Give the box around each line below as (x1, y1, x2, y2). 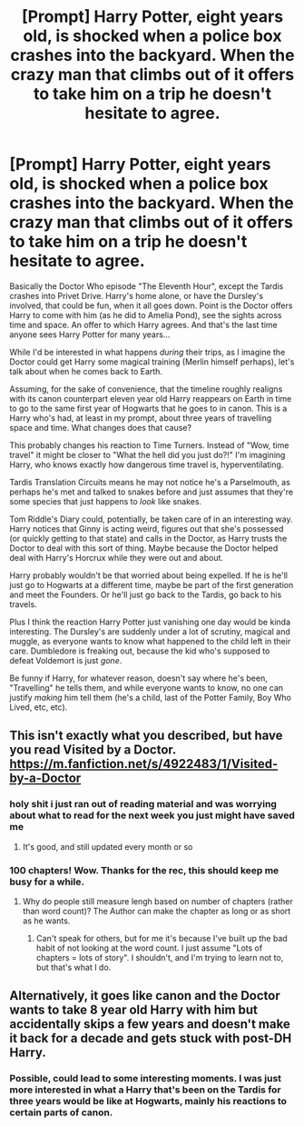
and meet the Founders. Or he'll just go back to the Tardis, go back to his (9, 589, 282, 600)
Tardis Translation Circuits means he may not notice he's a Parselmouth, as (9, 476, 290, 487)
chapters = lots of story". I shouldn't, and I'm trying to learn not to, (35, 952, 284, 962)
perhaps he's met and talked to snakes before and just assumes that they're (9, 486, 293, 497)
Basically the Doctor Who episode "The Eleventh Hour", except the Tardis (9, 280, 284, 292)
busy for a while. (9, 875, 84, 888)
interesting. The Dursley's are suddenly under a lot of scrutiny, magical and (9, 625, 290, 637)
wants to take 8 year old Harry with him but (9, 1002, 259, 1018)
